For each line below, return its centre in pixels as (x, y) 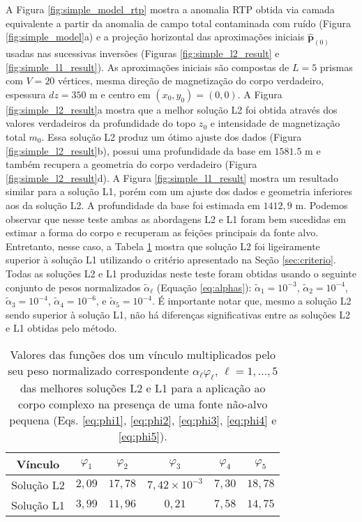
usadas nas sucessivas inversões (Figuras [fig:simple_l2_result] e (143, 53)
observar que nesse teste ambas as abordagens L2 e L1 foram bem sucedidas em (176, 218)
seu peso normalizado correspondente (98, 370)
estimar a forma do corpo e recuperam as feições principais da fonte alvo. (162, 232)
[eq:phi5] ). (143, 436)
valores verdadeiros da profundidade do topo (101, 123)
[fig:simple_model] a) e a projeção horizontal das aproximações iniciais (155, 37)
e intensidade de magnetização (275, 123)
